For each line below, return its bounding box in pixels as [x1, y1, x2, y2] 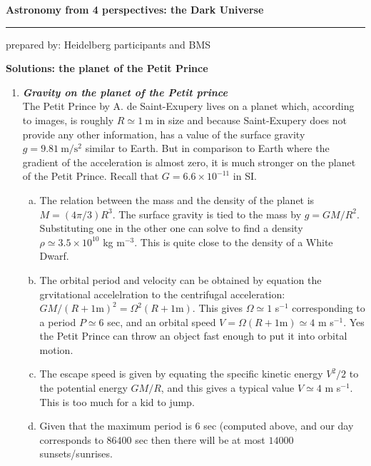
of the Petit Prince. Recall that [22, 168, 159, 183]
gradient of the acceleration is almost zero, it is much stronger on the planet [22, 154, 356, 169]
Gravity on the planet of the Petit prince [22, 84, 228, 99]
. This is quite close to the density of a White [134, 234, 333, 249]
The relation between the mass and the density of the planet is [39, 192, 315, 207]
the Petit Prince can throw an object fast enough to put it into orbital [39, 328, 347, 343]
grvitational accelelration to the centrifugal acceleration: [39, 286, 285, 301]
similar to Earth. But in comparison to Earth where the [85, 141, 330, 156]
